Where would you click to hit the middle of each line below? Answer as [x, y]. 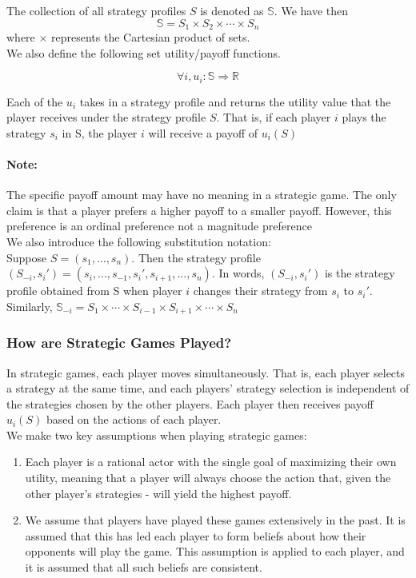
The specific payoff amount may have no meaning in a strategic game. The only [202, 195]
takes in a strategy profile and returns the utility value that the [235, 101]
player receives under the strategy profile [106, 117]
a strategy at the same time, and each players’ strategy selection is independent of [208, 388]
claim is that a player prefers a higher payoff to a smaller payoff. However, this [199, 210]
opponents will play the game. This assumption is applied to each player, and [215, 551]
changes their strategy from [260, 291]
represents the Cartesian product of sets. [151, 37]
